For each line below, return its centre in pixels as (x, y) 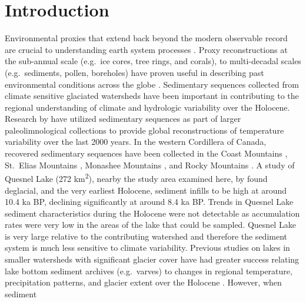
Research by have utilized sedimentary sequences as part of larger (123, 119)
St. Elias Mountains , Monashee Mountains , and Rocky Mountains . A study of (150, 165)
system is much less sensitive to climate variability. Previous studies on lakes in (147, 248)
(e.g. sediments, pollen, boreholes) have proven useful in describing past (134, 72)
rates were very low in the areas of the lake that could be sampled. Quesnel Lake (150, 225)
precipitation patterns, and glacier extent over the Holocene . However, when (143, 282)
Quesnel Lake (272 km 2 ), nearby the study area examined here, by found (136, 177)
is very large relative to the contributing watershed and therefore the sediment (146, 236)
